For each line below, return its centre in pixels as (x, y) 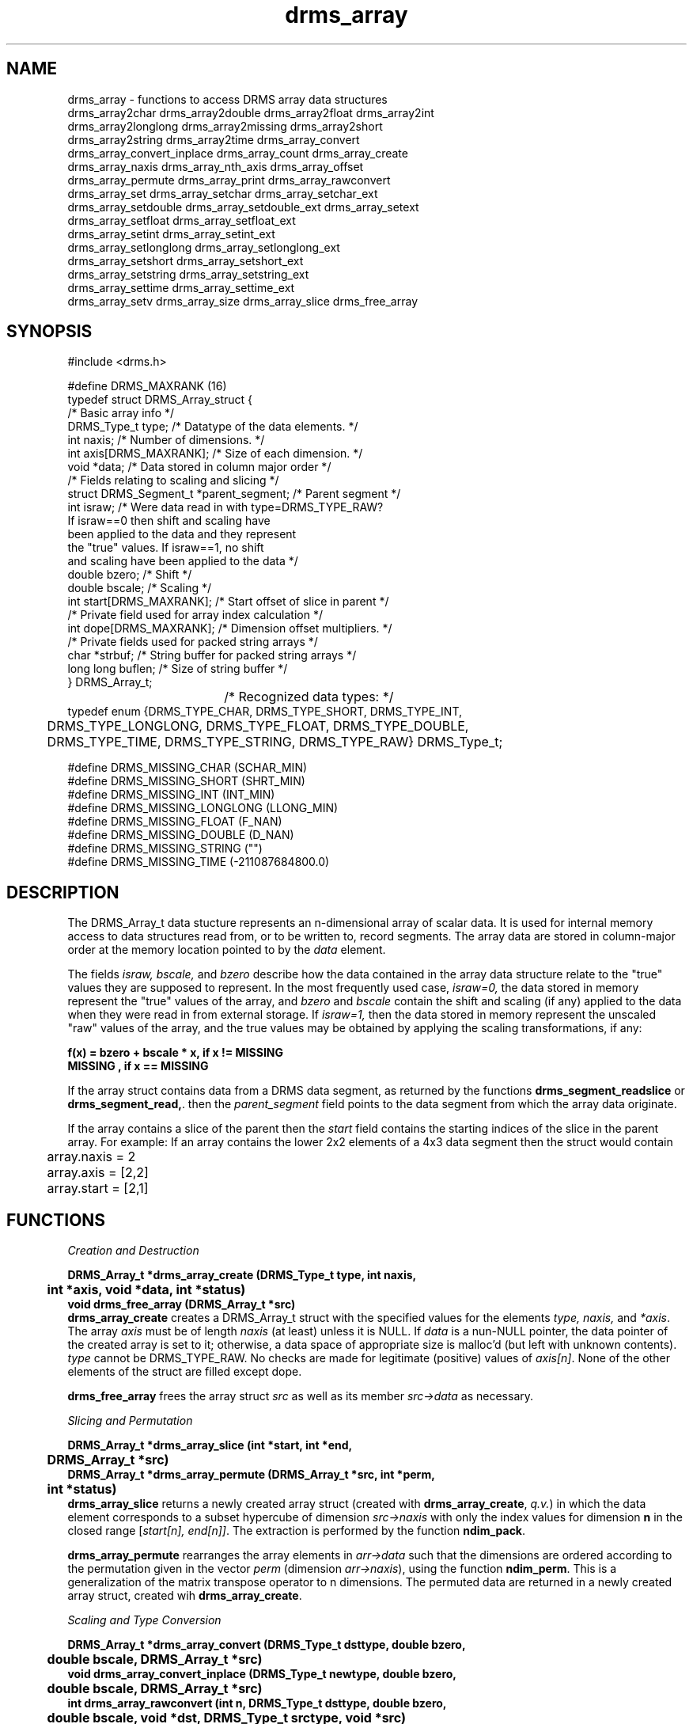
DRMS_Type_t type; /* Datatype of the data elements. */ (213, 427)
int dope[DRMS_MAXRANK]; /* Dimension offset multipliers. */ (230, 628)
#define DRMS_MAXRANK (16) (147, 386)
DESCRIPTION (63, 892)
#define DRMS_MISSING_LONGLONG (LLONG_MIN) (203, 808)
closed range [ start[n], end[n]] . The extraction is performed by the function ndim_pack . (297, 1531)
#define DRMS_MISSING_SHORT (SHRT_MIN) (186, 781)
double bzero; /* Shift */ (130, 575)
